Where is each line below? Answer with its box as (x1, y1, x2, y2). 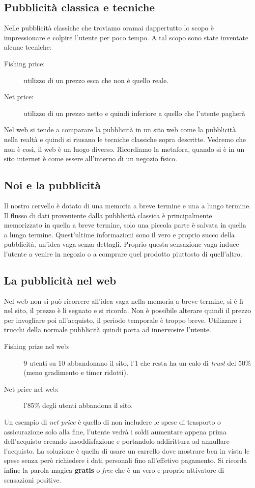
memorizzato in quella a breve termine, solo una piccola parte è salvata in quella (4, 220, 246, 230)
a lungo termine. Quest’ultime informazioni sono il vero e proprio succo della (4, 229, 235, 239)
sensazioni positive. (4, 474, 61, 485)
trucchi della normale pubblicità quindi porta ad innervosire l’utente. (4, 324, 211, 335)
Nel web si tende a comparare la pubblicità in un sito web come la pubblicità (4, 124, 236, 135)
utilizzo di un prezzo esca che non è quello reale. (24, 75, 169, 85)
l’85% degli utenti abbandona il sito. (24, 400, 133, 410)
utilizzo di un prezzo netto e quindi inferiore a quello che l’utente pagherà (24, 108, 245, 118)
